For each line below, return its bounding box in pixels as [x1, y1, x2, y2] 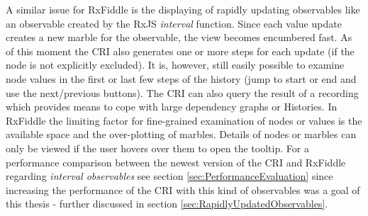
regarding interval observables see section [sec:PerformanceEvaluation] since [6, 169, 333, 183]
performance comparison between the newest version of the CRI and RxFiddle [6, 154, 346, 169]
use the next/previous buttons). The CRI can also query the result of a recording [6, 85, 359, 100]
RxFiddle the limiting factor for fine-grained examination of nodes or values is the [6, 113, 362, 127]
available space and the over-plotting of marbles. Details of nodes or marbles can [6, 127, 357, 142]
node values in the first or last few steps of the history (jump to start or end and [6, 71, 357, 86]
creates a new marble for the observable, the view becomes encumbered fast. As [6, 30, 352, 45]
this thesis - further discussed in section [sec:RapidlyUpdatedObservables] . [6, 196, 328, 211]
